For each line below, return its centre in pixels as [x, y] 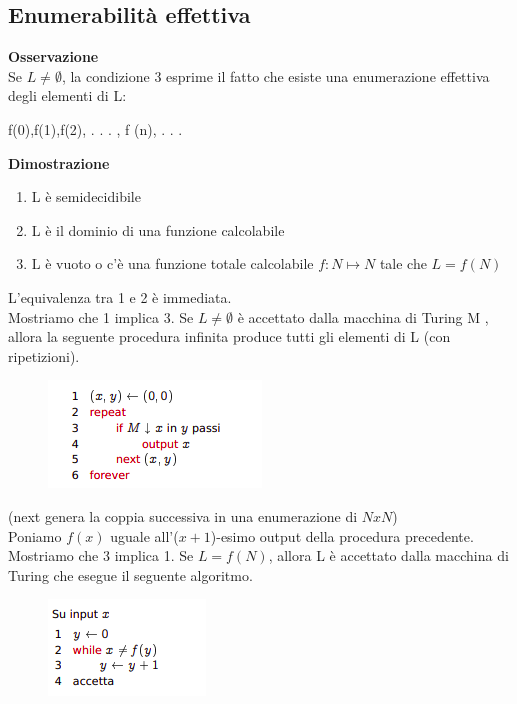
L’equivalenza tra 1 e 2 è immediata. [120, 296]
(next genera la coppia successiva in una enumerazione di [183, 515]
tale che [403, 263]
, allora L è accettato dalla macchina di [388, 555]
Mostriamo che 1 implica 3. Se [101, 316]
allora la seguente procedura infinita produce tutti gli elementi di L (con [229, 336]
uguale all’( [144, 535]
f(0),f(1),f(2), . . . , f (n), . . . [95, 128]
